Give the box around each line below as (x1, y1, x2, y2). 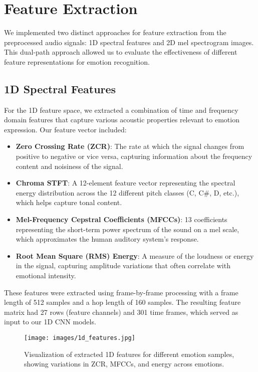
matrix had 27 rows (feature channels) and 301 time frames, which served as (4, 306, 238, 317)
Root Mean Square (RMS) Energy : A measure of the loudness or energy (16, 250, 254, 261)
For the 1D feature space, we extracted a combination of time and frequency (4, 104, 238, 115)
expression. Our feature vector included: (4, 124, 127, 134)
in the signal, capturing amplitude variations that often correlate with (16, 260, 230, 271)
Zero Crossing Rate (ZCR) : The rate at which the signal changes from (16, 141, 244, 151)
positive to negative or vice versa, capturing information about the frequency (16, 151, 252, 161)
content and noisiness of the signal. (16, 160, 123, 171)
